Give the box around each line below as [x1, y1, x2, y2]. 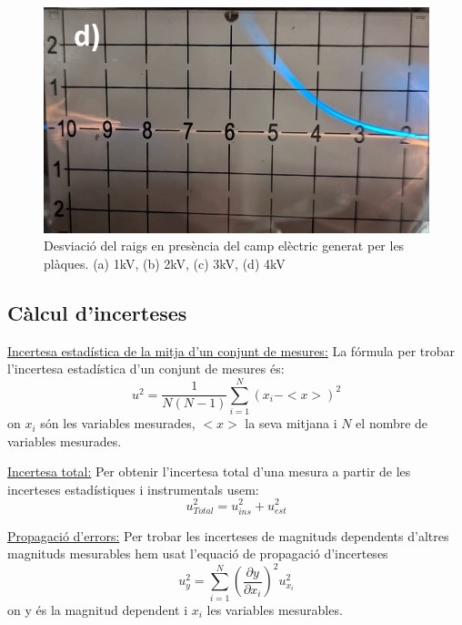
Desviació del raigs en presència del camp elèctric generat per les [44, 236, 405, 255]
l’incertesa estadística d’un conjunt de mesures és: [7, 359, 285, 378]
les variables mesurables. [206, 599, 343, 619]
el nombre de [356, 414, 428, 433]
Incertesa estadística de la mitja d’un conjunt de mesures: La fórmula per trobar [7, 341, 455, 360]
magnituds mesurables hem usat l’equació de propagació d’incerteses [7, 544, 388, 563]
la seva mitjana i [245, 414, 337, 433]
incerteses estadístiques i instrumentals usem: [7, 479, 259, 498]
